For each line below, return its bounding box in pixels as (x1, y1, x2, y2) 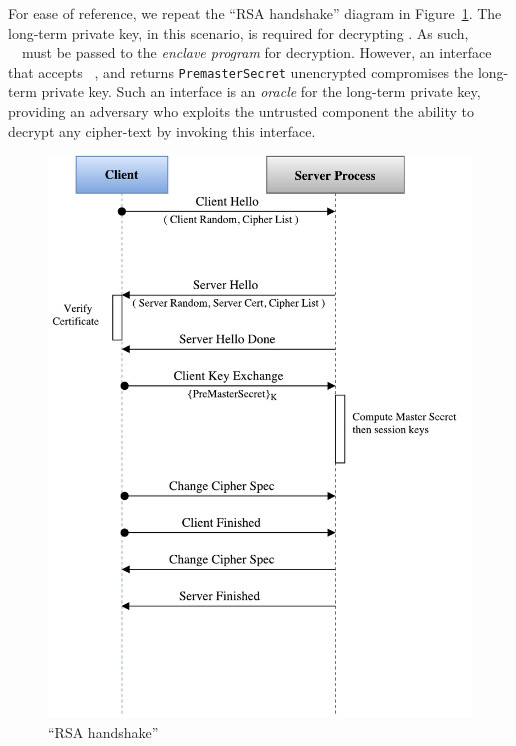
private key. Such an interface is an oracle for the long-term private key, (41, 81, 481, 102)
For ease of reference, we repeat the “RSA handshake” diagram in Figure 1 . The (8, 3, 502, 23)
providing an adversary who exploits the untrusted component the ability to (8, 101, 474, 122)
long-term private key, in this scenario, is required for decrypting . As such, (8, 22, 469, 43)
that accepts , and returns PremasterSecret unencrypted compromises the (8, 61, 474, 82)
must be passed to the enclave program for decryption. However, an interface (21, 42, 492, 63)
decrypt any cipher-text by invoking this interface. (8, 120, 316, 141)
